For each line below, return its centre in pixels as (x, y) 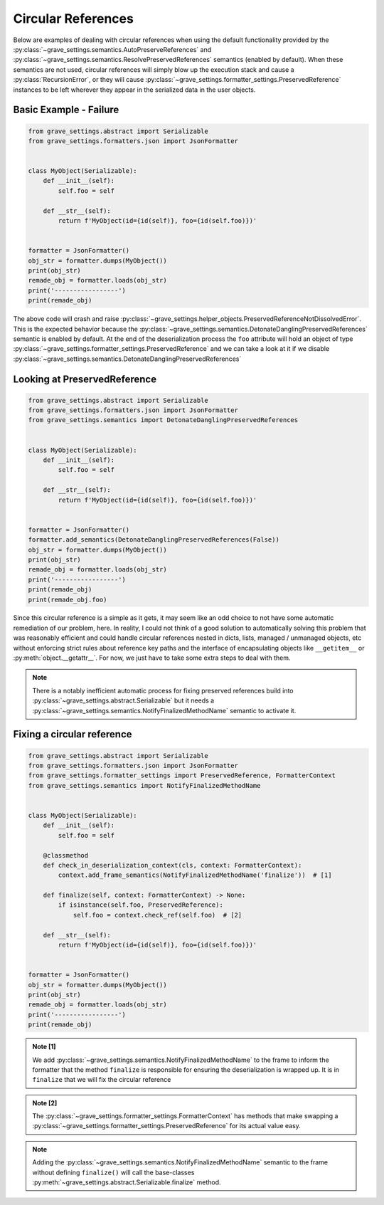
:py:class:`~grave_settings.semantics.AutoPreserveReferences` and (112, 49)
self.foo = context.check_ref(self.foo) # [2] (158, 915)
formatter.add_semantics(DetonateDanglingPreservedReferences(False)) (154, 540)
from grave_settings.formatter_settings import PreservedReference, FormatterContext (182, 775)
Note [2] (45, 1103)
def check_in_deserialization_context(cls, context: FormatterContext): (172, 865)
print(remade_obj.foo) (68, 599)
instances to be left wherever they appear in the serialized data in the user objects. (134, 90)
